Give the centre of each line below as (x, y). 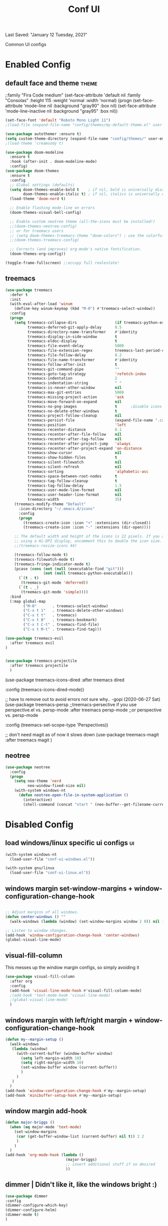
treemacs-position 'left (77, 425)
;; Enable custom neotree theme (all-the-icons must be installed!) (82, 221)
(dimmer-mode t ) (22, 1215)
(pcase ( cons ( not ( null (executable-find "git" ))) (69, 569)
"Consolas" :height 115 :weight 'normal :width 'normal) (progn (68, 101)
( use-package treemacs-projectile (41, 661)
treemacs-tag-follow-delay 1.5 (74, 486)
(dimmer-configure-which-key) (37, 1205)
